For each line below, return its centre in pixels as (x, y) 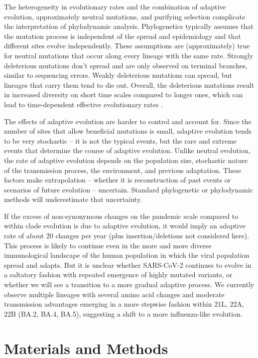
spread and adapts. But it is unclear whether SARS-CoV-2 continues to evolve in (128, 265)
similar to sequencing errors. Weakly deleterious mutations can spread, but (118, 75)
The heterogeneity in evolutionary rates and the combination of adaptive (115, 6)
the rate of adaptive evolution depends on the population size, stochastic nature (126, 160)
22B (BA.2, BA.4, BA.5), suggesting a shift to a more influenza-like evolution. (123, 313)
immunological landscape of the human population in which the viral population (127, 255)
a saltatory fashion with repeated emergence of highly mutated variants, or (118, 274)
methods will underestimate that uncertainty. (73, 199)
